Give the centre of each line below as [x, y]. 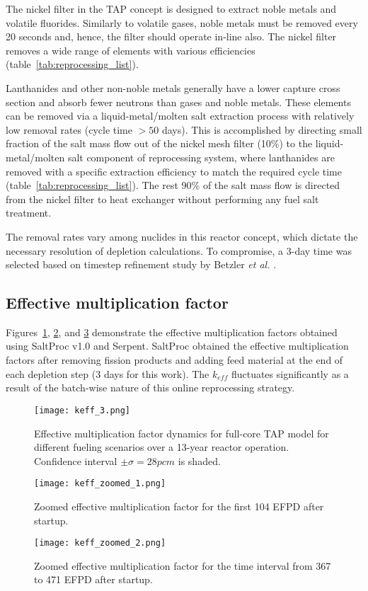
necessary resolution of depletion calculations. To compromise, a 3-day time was [179, 250]
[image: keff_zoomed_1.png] [100, 484]
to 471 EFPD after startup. [93, 579]
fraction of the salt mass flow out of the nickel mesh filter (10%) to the [159, 143]
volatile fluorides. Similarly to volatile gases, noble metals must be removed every [182, 22]
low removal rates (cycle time [69, 129]
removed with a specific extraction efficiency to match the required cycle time [174, 171]
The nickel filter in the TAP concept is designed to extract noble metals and [171, 8]
